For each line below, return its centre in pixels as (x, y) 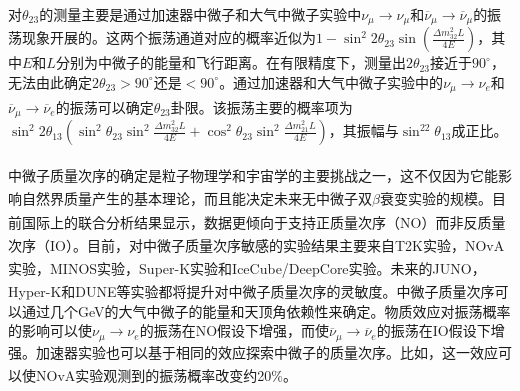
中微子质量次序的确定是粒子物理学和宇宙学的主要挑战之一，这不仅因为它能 (253, 174)
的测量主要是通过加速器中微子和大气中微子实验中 (200, 13)
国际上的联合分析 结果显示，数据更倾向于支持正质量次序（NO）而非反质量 (263, 221)
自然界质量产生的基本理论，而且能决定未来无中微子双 (196, 198)
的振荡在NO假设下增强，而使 (234, 330)
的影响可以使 (50, 330)
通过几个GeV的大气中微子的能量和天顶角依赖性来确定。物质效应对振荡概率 (266, 310)
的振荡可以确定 (104, 106)
